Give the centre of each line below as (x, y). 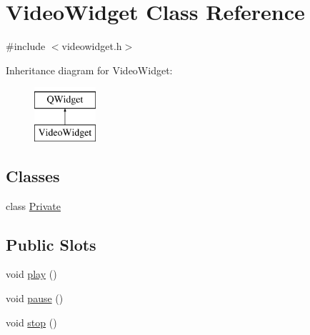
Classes (33, 175)
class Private (33, 205)
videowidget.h (92, 46)
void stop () (31, 322)
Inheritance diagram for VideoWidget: (89, 70)
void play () (31, 274)
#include (26, 46)
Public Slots (51, 244)
